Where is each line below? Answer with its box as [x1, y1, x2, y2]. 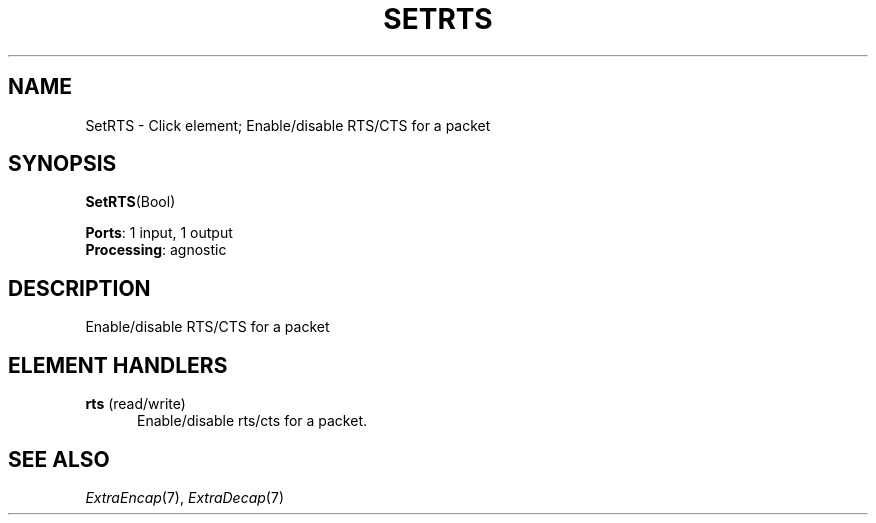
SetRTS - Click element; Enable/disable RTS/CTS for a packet [85, 116, 491, 134]
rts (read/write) [85, 395, 186, 413]
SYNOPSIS [8, 151, 117, 177]
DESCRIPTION [8, 275, 151, 301]
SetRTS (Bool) [85, 193, 176, 211]
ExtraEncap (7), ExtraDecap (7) [85, 488, 284, 506]
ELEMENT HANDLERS [8, 352, 228, 378]
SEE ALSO [8, 446, 110, 472]
